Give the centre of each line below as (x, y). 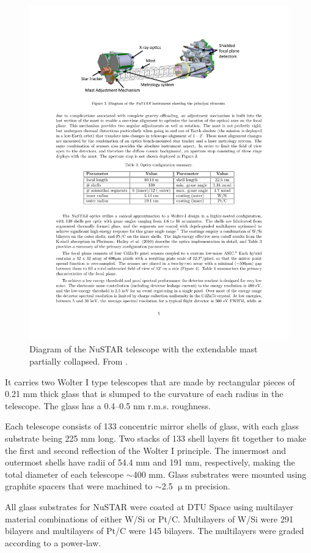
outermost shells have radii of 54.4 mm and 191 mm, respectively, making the (150, 462)
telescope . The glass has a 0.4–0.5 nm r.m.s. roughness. (108, 405)
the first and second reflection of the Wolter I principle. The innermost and (146, 450)
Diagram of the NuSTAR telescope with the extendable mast (144, 349)
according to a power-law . (53, 542)
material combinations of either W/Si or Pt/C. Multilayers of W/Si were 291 (149, 518)
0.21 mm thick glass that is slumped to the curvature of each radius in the (144, 394)
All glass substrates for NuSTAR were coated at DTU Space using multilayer (149, 507)
